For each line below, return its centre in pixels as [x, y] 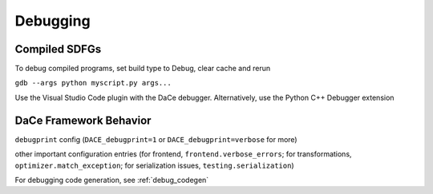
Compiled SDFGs [58, 49]
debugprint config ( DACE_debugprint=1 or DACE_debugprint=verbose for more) [156, 139]
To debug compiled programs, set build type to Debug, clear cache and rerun [143, 69]
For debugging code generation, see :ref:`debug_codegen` [112, 180]
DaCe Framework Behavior [83, 120]
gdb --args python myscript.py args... [93, 83]
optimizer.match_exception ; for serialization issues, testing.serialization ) [154, 165]
